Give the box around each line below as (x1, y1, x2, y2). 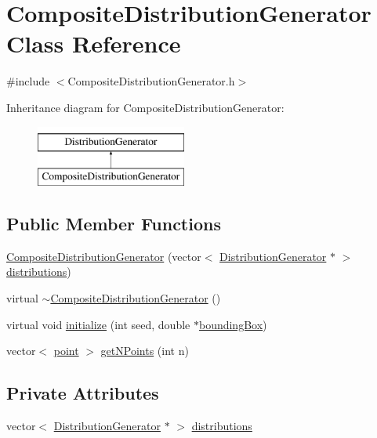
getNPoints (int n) (100, 342, 189, 359)
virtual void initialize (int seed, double (6, 316, 190, 332)
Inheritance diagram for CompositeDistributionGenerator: (6, 99, 285, 115)
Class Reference (6, 27, 181, 60)
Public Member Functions (6, 212, 221, 236)
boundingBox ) (198, 316, 267, 332)
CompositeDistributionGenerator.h (67, 73, 235, 89)
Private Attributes (6, 381, 159, 405)
